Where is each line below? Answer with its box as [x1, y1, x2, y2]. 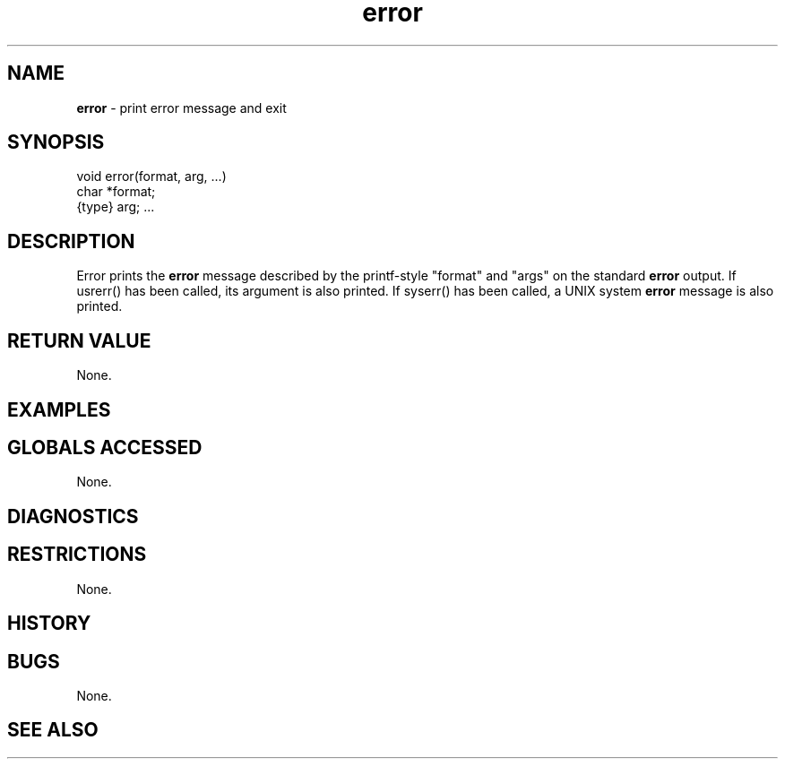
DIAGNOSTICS [7, 504, 139, 528]
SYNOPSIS [7, 131, 105, 154]
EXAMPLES [7, 398, 111, 421]
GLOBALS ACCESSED [7, 435, 203, 459]
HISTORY [7, 612, 91, 635]
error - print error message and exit [76, 99, 287, 116]
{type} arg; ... [76, 199, 155, 215]
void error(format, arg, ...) [76, 168, 227, 185]
